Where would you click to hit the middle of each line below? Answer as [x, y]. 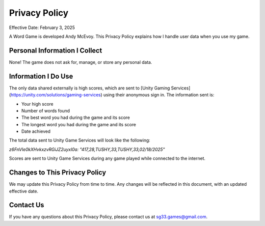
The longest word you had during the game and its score [79, 124]
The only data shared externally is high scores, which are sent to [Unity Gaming [90, 88]
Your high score [37, 104]
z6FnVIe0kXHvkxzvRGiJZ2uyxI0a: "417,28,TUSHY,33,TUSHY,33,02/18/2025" [87, 149]
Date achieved [36, 131]
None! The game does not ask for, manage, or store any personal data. [80, 62]
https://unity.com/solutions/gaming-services [56, 95]
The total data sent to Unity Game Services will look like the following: [80, 141]
